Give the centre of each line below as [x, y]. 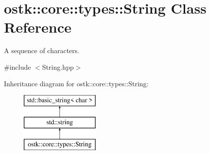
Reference [38, 27]
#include [18, 67]
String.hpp [58, 67]
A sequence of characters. [42, 50]
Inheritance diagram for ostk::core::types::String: [76, 83]
